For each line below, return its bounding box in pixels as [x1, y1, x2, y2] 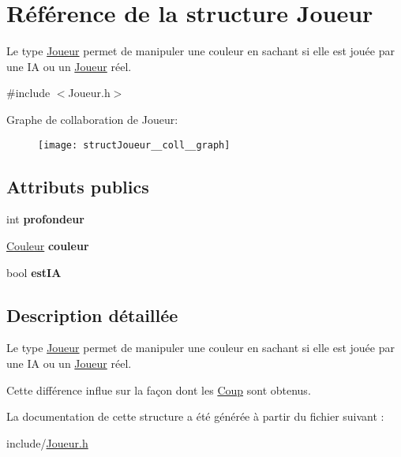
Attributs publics [6, 174, 149, 198]
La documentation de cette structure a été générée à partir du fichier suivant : [6, 408, 384, 425]
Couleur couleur [6, 237, 89, 253]
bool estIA [6, 264, 62, 280]
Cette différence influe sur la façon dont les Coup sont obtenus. [6, 381, 311, 398]
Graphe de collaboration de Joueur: [6, 111, 178, 127]
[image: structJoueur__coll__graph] [38, 139, 230, 151]
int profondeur [6, 211, 84, 227]
